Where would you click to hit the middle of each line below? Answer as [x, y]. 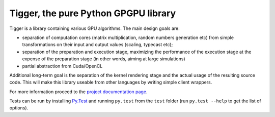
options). [19, 108]
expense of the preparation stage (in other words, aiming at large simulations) [104, 59]
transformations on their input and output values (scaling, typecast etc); [98, 45]
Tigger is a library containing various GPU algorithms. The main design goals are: [95, 28]
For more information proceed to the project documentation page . [78, 92]
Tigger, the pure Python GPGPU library [92, 13]
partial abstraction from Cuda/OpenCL [62, 66]
